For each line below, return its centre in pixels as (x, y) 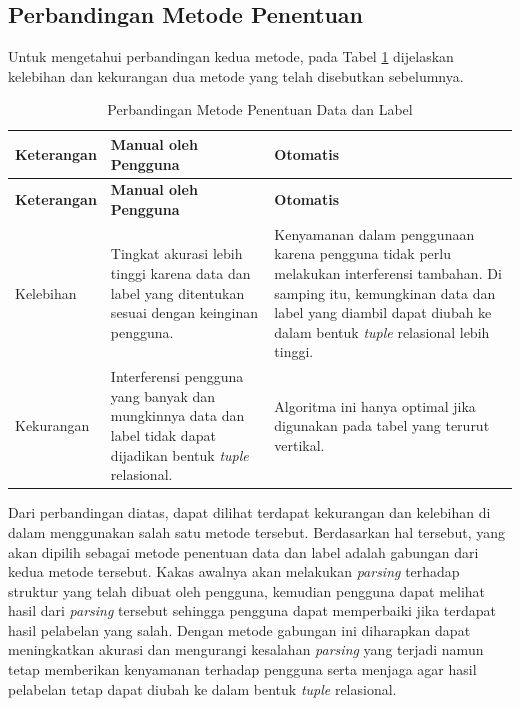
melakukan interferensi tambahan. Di (388, 273)
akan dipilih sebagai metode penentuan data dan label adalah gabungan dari (243, 551)
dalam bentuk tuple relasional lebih (382, 331)
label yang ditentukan (177, 292)
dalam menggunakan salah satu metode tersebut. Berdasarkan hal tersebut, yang (256, 531)
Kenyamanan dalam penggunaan (374, 233)
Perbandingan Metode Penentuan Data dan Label (260, 109)
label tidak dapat (163, 435)
